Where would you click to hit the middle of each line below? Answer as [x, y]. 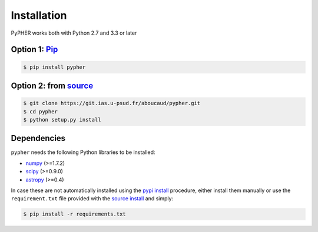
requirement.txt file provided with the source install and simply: [92, 199]
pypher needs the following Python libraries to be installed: [83, 152]
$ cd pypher [41, 111]
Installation [39, 15]
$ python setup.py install [62, 120]
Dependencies [38, 138]
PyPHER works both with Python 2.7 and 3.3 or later [74, 33]
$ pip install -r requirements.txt [74, 214]
